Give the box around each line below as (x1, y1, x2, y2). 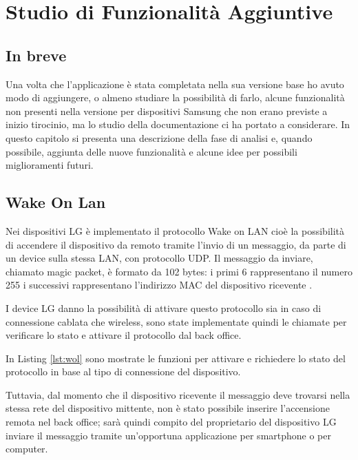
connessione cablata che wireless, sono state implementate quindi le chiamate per (6, 314, 347, 328)
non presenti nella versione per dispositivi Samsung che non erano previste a (6, 103, 328, 118)
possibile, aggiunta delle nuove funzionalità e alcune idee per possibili (6, 144, 297, 158)
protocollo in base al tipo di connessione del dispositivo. (6, 364, 241, 379)
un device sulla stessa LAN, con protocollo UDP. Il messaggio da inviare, (6, 251, 313, 265)
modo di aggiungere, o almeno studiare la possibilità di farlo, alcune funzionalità (6, 90, 345, 105)
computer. (6, 441, 48, 456)
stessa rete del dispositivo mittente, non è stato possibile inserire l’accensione (6, 401, 330, 415)
